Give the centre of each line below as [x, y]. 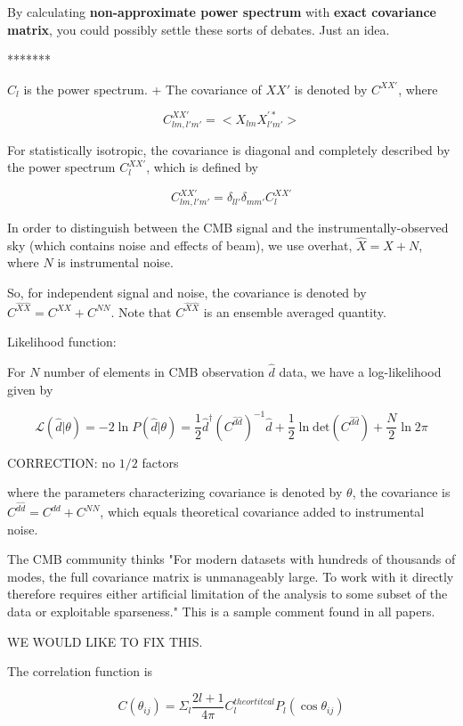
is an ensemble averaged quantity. [295, 311]
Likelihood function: [62, 342]
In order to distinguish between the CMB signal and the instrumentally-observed [228, 228]
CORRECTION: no [61, 462]
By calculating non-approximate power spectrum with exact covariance [222, 12]
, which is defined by [202, 167]
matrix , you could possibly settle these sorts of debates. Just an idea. [199, 29]
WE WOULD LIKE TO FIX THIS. [105, 641]
